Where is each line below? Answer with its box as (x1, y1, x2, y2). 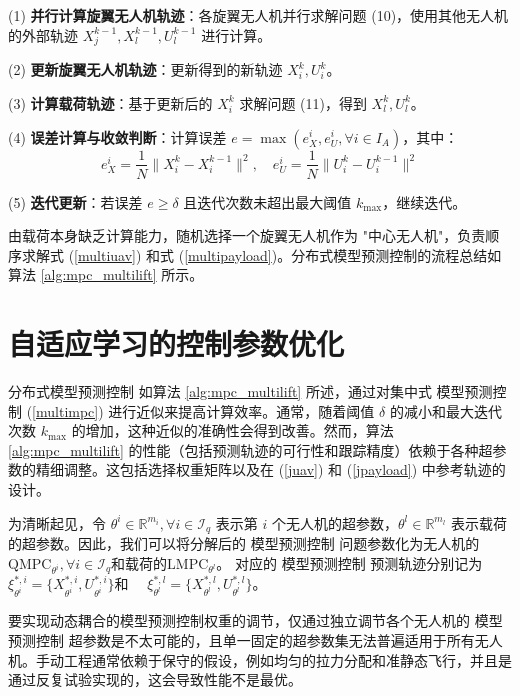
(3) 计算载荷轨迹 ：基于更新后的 (8, 92, 213, 113)
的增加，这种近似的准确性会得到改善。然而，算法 (71, 420, 394, 441)
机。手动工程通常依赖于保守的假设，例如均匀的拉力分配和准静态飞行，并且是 (8, 649, 512, 670)
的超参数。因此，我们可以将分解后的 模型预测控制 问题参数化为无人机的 (8, 533, 480, 554)
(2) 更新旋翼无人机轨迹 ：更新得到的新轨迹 (8, 59, 283, 80)
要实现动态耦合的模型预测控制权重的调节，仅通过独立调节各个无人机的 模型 (8, 610, 503, 631)
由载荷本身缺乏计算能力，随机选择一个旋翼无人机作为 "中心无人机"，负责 (8, 225, 486, 246)
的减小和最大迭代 (389, 400, 502, 421)
